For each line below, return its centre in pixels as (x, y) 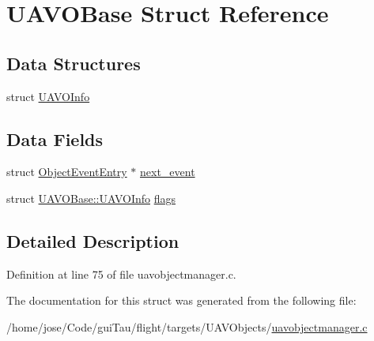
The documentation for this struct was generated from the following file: (181, 300)
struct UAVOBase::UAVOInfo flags (91, 198)
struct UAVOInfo (48, 96)
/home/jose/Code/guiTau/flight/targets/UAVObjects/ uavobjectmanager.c (187, 326)
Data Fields (55, 139)
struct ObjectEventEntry (67, 172)
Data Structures (74, 63)
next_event (167, 172)
